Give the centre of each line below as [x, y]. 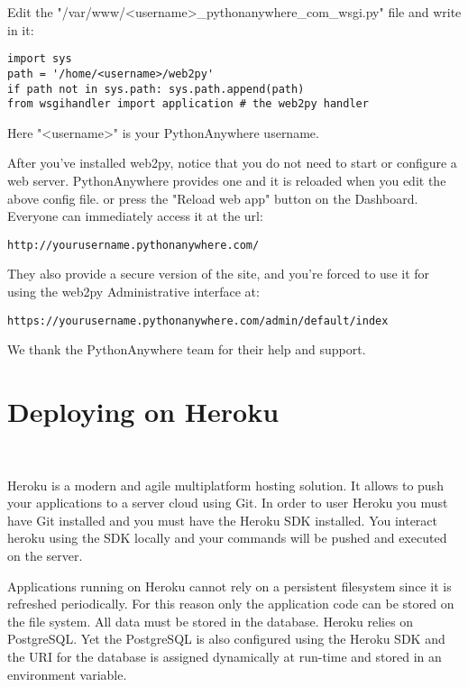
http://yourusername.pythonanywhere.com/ [133, 245]
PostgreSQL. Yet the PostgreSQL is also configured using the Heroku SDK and [226, 639]
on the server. [45, 555]
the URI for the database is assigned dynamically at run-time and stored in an [225, 656]
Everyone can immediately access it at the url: [135, 216]
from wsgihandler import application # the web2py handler [188, 104]
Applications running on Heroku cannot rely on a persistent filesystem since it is [229, 586]
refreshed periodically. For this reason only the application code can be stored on [231, 604]
